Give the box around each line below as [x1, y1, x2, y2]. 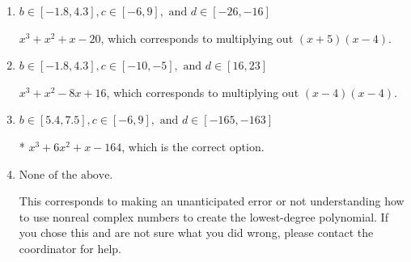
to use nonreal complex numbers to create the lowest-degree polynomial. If [19, 208, 388, 225]
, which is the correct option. [121, 137, 265, 154]
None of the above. [19, 169, 113, 181]
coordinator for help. [19, 239, 121, 256]
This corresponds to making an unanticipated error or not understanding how [19, 192, 405, 209]
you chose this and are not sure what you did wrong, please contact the [19, 224, 374, 241]
